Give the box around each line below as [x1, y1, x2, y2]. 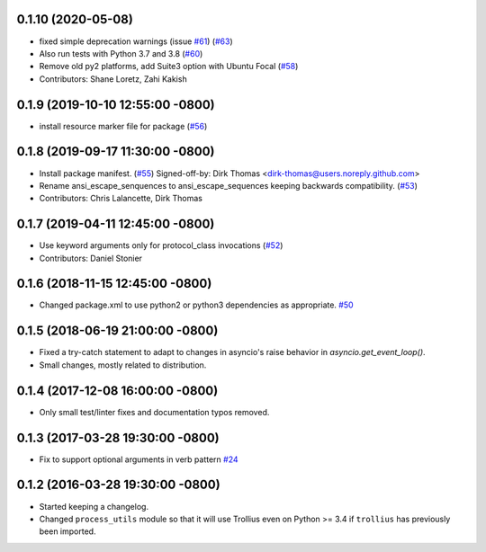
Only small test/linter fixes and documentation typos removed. [39, 406, 270, 417]
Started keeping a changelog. [39, 501, 148, 512]
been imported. [39, 526, 96, 537]
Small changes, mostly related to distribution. [39, 360, 207, 370]
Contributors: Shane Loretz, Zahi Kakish [39, 73, 188, 85]
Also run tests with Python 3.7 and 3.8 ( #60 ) [39, 48, 203, 58]
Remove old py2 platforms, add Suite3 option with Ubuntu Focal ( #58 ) [39, 61, 299, 72]
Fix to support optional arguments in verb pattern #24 [39, 454, 238, 465]
